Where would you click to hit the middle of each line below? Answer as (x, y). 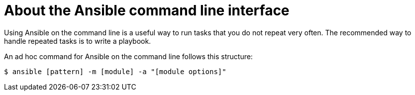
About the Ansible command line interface (147, 10)
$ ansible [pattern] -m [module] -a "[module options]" (115, 71)
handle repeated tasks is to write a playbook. (78, 41)
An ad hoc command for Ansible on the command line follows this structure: (128, 56)
